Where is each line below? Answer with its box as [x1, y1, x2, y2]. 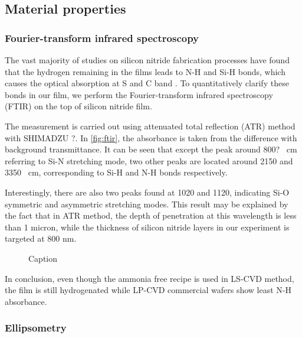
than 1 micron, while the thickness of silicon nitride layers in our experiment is [5, 220, 290, 233]
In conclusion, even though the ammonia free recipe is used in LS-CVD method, [5, 272, 294, 284]
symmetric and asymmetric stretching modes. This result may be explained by [5, 197, 288, 210]
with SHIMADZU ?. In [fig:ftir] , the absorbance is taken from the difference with [5, 131, 297, 144]
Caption [28, 252, 58, 264]
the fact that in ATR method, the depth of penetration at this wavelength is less [5, 209, 297, 222]
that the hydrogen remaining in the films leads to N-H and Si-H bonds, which [5, 65, 285, 77]
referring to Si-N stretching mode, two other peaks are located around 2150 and [5, 154, 293, 167]
